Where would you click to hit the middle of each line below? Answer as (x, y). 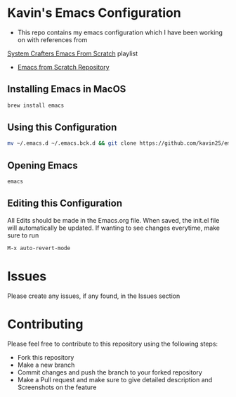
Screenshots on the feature (57, 387)
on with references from (52, 39)
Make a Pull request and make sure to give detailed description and (115, 379)
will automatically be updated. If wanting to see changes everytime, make (113, 228)
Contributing (45, 324)
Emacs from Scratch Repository (64, 67)
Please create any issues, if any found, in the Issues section (94, 296)
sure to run (23, 235)
